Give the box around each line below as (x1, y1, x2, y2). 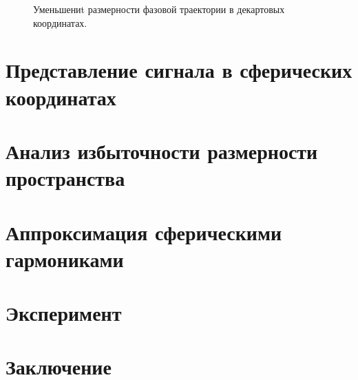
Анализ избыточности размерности (6, 136, 318, 165)
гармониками (6, 244, 124, 273)
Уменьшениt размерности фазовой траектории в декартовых (33, 2, 285, 16)
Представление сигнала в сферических (6, 56, 352, 84)
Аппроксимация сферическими (6, 218, 282, 246)
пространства (6, 164, 125, 192)
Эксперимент (6, 299, 122, 327)
